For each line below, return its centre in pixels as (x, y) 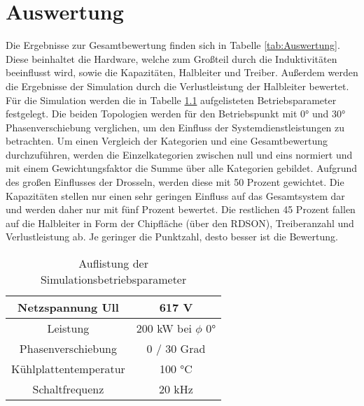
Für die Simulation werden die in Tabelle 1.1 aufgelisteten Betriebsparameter (171, 100)
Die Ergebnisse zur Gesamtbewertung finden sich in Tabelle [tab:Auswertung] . (173, 45)
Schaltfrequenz (68, 389)
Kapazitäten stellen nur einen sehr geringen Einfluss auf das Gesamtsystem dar (175, 195)
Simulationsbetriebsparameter (113, 280)
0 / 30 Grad (176, 349)
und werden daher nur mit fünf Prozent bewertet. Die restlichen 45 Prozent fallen (181, 209)
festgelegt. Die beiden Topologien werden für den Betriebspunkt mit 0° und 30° (176, 114)
